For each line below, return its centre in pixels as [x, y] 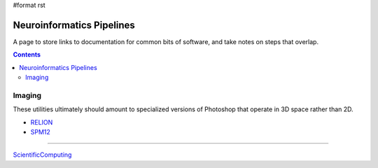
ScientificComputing [42, 155]
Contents [27, 55]
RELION [42, 122]
